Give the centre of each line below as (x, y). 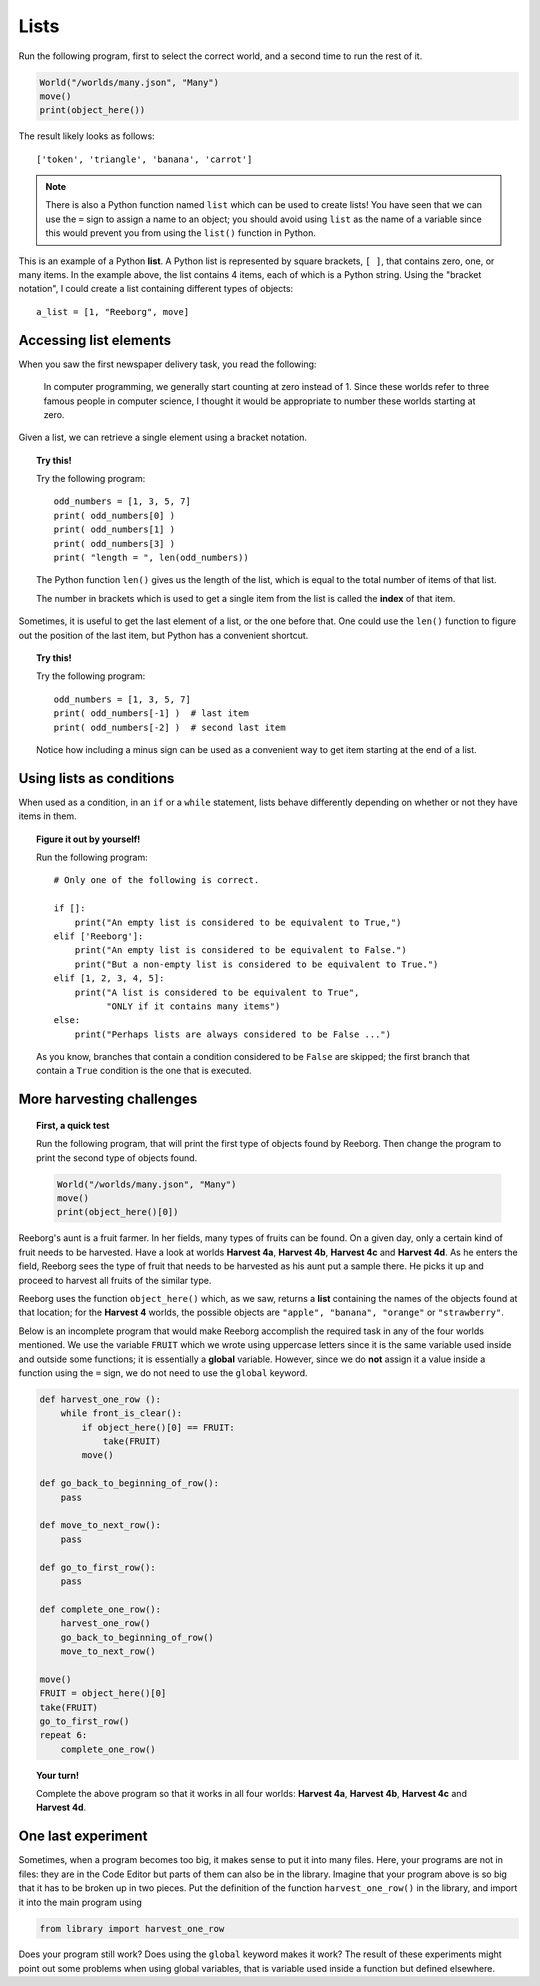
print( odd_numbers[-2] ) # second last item (169, 727)
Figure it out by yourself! (88, 839)
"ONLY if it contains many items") (193, 1006)
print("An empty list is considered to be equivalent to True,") (238, 922)
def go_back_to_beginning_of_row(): (129, 1483)
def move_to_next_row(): (100, 1525)
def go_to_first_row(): (98, 1567)
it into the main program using (80, 1902)
